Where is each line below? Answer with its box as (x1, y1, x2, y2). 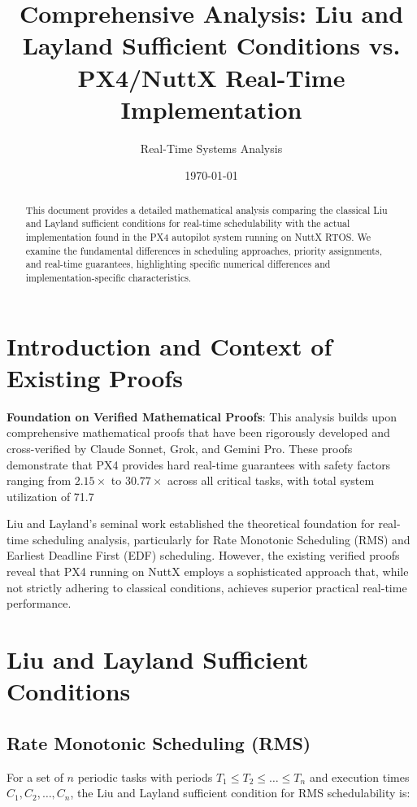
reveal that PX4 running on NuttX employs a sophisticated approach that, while (7, 563, 409, 580)
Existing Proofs (7, 360, 183, 394)
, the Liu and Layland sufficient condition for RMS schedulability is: (70, 784, 410, 801)
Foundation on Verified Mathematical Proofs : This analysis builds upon (7, 408, 397, 425)
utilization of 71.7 (7, 487, 94, 504)
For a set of (7, 768, 63, 785)
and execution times (309, 768, 410, 785)
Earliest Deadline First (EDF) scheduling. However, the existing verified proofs (7, 547, 400, 564)
